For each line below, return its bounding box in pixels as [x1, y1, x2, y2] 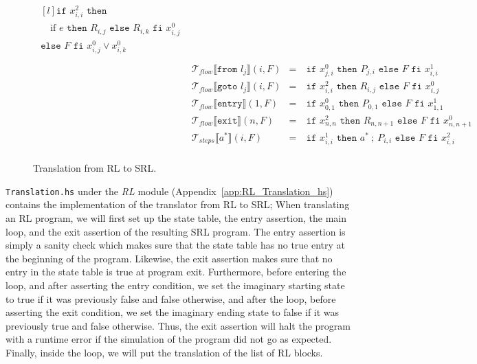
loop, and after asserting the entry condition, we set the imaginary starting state [5, 278, 345, 293]
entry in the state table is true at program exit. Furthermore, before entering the [5, 264, 346, 279]
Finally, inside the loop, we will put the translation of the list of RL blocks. [5, 345, 323, 359]
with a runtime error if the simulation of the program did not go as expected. [5, 332, 332, 346]
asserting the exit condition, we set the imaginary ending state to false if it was [5, 305, 340, 319]
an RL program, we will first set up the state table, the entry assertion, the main [5, 211, 346, 225]
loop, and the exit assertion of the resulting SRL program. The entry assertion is [5, 224, 346, 238]
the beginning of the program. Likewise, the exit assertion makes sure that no [5, 251, 333, 265]
